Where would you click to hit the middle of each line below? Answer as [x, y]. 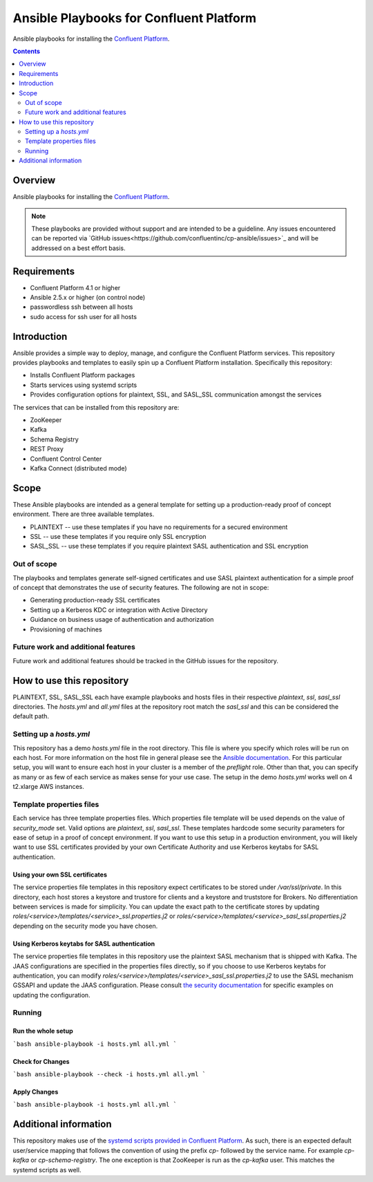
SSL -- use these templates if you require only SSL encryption [118, 537]
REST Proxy [47, 449]
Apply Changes [36, 1092]
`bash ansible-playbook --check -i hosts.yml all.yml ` [109, 1075]
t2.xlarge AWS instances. [48, 787]
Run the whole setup [43, 1031]
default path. [31, 716]
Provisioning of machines [66, 629]
